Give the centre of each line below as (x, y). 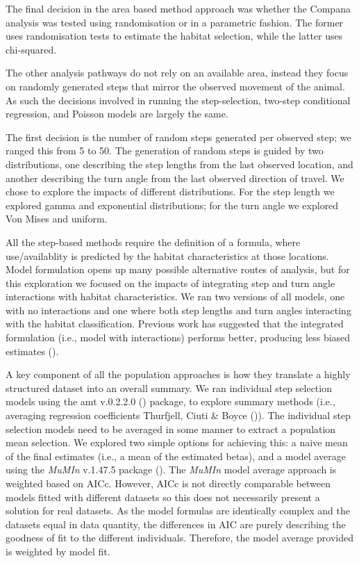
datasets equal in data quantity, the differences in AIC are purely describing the (176, 524)
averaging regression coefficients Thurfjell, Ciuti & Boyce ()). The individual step (178, 415)
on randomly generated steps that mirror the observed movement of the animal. (175, 86)
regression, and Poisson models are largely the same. (117, 114)
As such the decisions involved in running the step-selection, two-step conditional (178, 100)
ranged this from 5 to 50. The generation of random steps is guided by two (165, 150)
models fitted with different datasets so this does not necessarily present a (163, 497)
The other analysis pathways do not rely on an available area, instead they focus (177, 73)
